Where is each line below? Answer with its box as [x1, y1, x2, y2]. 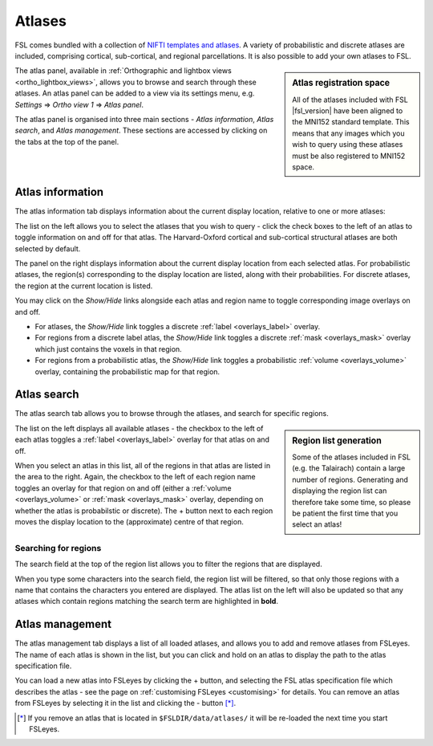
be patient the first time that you [292, 508, 399, 518]
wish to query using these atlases [292, 140, 403, 149]
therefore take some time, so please [292, 497, 411, 507]
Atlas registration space [292, 77, 391, 88]
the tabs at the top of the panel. [14, 137, 119, 146]
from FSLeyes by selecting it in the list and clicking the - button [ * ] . [14, 699, 237, 708]
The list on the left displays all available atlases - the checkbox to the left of [14, 423, 264, 433]
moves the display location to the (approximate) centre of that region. [14, 516, 244, 526]
